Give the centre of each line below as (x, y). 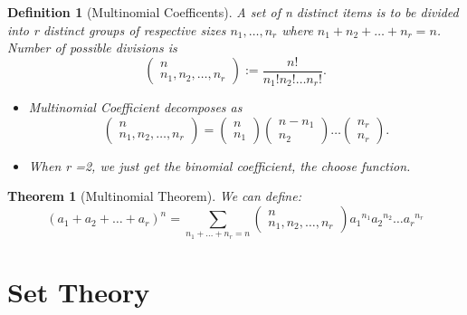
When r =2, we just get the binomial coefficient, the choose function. (219, 165)
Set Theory (79, 292)
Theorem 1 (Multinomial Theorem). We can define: (154, 196)
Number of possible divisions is (92, 48)
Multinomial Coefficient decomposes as (135, 107)
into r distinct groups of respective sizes (117, 29)
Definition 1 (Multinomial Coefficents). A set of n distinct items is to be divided (233, 12)
